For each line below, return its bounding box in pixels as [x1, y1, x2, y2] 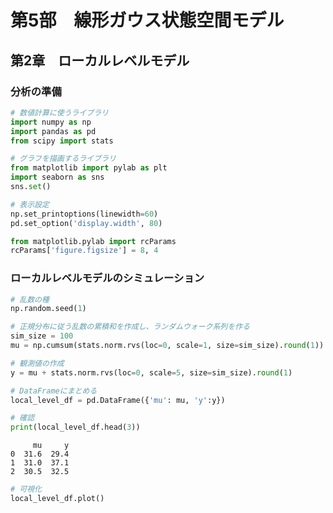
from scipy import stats [10, 136, 114, 146]
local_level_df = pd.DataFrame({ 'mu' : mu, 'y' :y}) [10, 395, 226, 405]
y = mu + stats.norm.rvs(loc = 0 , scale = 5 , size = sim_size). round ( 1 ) [10, 367, 293, 378]
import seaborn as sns [10, 172, 105, 183]
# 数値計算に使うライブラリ [10, 107, 110, 118]
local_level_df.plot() [10, 494, 105, 504]
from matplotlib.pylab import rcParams [10, 236, 177, 246]
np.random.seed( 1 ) [10, 304, 87, 314]
